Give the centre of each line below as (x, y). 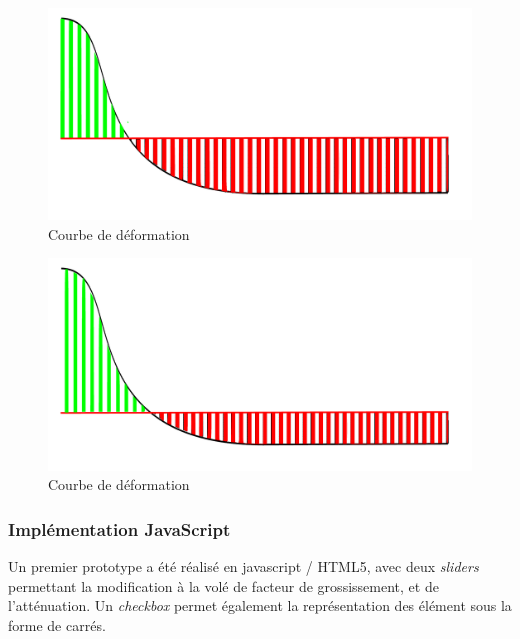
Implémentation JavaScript (119, 528)
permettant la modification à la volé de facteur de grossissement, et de (223, 585)
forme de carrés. (57, 624)
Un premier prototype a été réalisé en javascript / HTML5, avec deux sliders (243, 566)
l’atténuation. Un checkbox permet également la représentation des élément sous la (260, 605)
